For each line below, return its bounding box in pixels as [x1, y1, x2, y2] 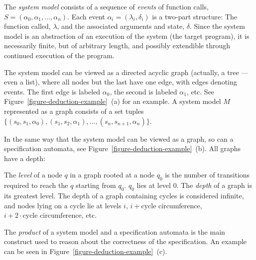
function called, [4, 21, 51, 31]
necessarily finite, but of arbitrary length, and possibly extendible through [4, 40, 231, 51]
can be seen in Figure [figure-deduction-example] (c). [4, 246, 167, 256]
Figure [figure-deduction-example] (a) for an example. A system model [4, 96, 221, 106]
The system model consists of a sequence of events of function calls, [4, 1, 209, 11]
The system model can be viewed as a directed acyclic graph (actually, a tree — [4, 67, 249, 77]
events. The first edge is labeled [4, 86, 101, 96]
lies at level [136, 180, 171, 190]
